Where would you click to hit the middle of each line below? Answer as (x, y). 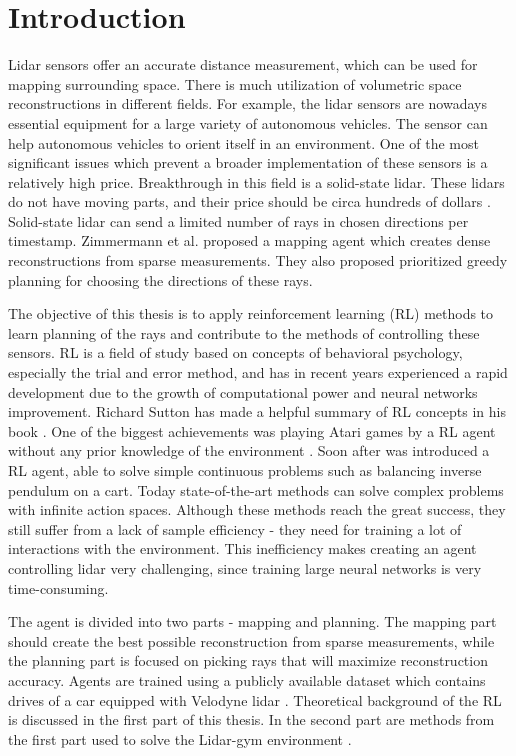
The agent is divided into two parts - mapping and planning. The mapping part (252, 621)
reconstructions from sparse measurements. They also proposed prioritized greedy (258, 260)
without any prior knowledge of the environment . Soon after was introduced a (249, 450)
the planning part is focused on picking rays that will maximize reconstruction (248, 660)
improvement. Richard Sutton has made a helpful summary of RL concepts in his (257, 411)
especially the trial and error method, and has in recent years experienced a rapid (258, 372)
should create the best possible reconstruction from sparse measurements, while (251, 640)
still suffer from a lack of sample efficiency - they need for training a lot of (235, 528)
